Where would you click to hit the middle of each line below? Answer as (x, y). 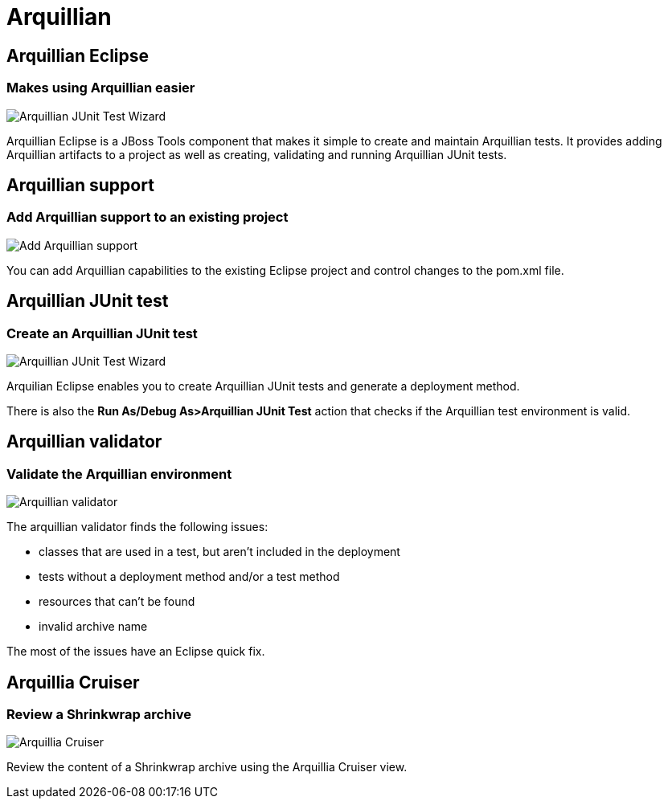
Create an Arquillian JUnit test (102, 333)
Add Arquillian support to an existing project (148, 217)
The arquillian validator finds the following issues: (137, 527)
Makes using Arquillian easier (101, 88)
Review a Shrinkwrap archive (99, 715)
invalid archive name (93, 627)
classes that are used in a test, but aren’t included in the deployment (219, 552)
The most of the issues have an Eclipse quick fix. (136, 652)
